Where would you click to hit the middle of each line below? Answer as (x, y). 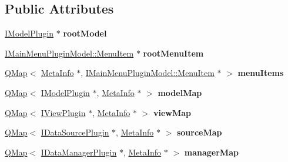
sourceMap (199, 132)
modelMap (180, 92)
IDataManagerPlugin (79, 152)
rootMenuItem (173, 53)
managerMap (211, 152)
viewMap (173, 112)
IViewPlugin (63, 112)
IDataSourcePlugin (75, 132)
